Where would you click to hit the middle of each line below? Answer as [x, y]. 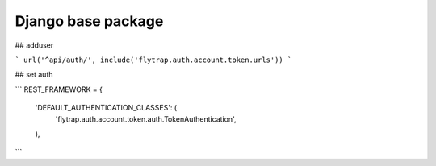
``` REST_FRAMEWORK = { [59, 89]
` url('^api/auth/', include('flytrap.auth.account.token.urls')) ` [153, 60]
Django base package [89, 21]
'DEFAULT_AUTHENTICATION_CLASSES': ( [106, 108]
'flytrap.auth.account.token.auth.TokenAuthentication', [146, 119]
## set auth [34, 75]
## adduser [34, 45]
